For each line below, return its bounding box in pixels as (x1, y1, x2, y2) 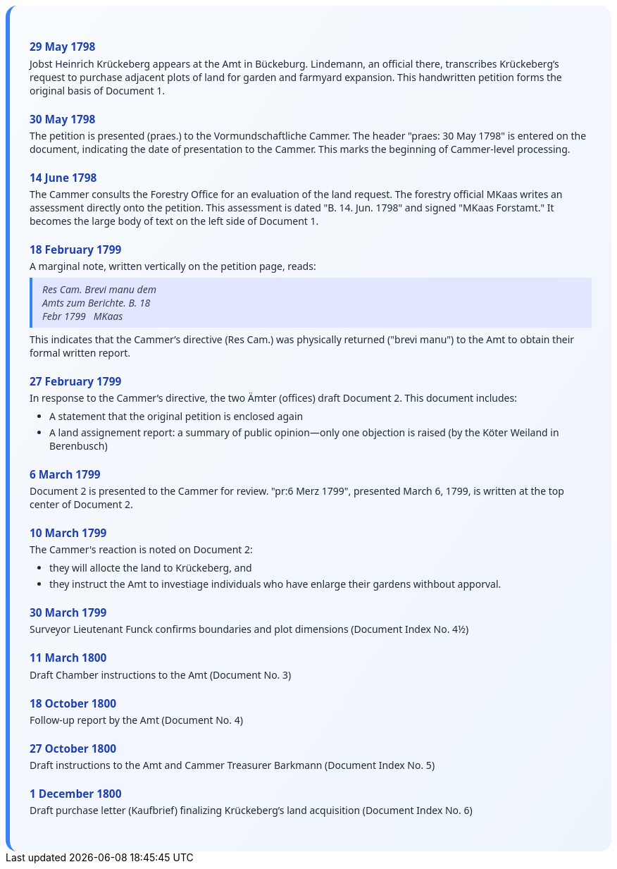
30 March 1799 (30, 605, 107, 621)
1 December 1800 (30, 786, 122, 801)
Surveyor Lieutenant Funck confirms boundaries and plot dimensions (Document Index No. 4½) (30, 622, 469, 636)
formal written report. (30, 345, 131, 359)
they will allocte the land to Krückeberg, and (49, 561, 252, 575)
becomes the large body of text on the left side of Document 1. (30, 214, 319, 228)
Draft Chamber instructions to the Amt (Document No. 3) (30, 667, 292, 682)
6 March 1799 (30, 467, 101, 483)
